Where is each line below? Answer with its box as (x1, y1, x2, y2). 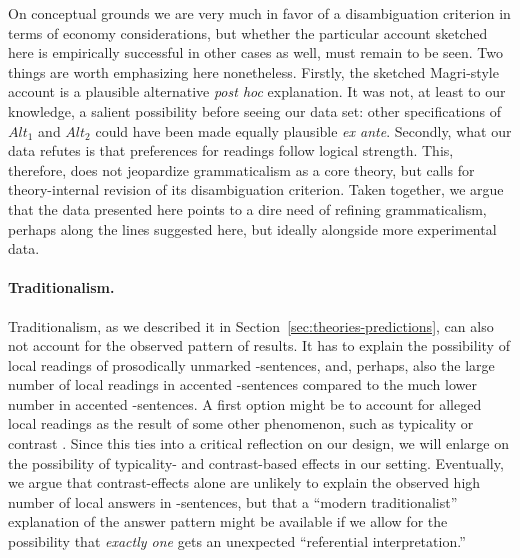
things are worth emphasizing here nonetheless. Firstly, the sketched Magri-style (8, 61, 499, 82)
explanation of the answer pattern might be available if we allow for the (8, 511, 448, 532)
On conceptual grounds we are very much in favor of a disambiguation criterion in (8, 3, 511, 23)
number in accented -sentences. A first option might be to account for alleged (8, 393, 482, 414)
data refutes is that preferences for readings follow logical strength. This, (8, 140, 454, 161)
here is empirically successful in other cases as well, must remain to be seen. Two (8, 42, 504, 63)
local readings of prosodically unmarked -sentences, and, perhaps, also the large (8, 354, 495, 375)
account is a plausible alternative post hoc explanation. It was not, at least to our (8, 81, 506, 102)
